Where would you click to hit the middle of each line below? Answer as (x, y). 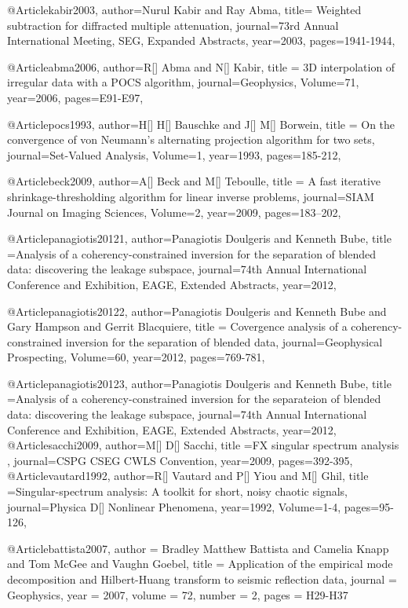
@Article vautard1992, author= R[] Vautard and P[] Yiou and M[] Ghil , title (188, 476)
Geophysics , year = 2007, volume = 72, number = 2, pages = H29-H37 (178, 594)
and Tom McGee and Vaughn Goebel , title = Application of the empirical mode (200, 564)
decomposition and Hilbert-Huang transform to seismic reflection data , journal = (202, 579)
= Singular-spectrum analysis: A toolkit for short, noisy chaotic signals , (177, 491)
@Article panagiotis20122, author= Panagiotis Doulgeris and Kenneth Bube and (197, 311)
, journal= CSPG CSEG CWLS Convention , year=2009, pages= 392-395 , (180, 460)
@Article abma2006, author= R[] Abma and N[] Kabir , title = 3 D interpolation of (201, 66)
